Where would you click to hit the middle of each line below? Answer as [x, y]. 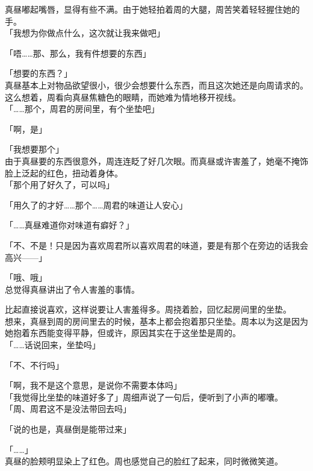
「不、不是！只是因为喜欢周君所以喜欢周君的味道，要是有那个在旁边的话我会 [156, 245]
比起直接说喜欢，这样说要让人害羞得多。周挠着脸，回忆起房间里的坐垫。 [148, 309]
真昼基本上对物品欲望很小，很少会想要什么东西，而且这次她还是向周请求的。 [156, 85]
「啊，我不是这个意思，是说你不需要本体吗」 [93, 385]
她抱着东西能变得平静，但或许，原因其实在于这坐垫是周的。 [123, 333]
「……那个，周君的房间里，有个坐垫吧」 [82, 109]
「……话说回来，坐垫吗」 [53, 345]
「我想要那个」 [34, 149]
